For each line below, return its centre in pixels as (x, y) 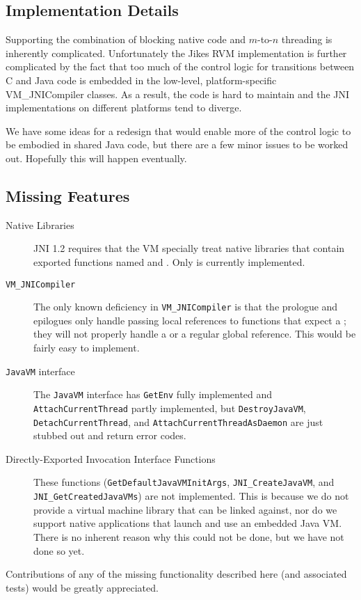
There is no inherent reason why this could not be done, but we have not (189, 536)
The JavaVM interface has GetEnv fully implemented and (153, 394)
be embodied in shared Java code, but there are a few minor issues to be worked (177, 144)
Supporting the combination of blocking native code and (126, 39)
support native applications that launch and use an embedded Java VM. (188, 523)
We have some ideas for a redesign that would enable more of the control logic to (178, 131)
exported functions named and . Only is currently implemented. (169, 261)
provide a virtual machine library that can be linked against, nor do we (185, 509)
